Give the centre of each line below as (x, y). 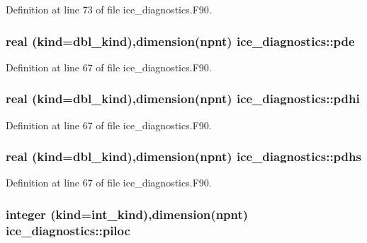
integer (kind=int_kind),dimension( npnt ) (127, 214)
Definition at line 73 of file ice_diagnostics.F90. (109, 9)
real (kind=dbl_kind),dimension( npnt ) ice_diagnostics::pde (180, 41)
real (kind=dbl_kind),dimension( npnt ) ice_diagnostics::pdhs (183, 156)
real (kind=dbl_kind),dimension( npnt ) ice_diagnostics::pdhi (183, 99)
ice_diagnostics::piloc (68, 230)
